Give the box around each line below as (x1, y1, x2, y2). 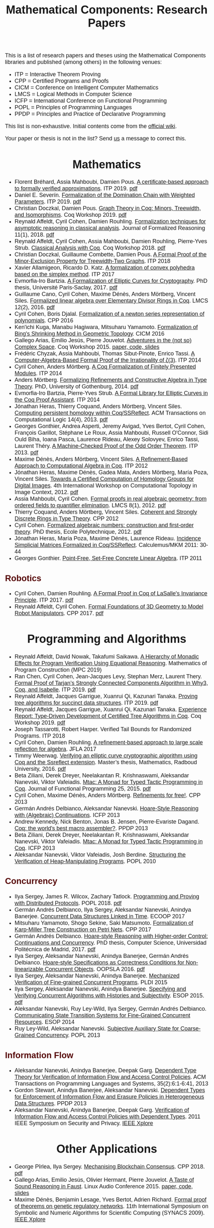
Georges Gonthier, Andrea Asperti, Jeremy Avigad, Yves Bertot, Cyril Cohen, (14, 423, 206, 430)
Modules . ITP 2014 (14, 370, 62, 377)
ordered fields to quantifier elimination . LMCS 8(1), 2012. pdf (14, 502, 166, 509)
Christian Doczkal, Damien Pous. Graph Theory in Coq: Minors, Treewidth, (14, 205, 201, 212)
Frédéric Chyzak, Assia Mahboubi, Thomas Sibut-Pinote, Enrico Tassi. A (14, 350, 195, 357)
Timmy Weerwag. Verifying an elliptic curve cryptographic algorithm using (14, 752, 198, 759)
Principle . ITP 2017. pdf (14, 597, 74, 604)
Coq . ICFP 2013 (14, 845, 55, 852)
